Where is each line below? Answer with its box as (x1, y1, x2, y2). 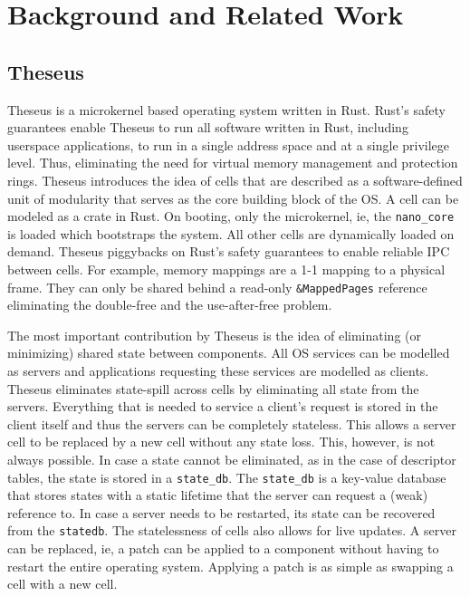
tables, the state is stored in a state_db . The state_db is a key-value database (7, 467, 446, 486)
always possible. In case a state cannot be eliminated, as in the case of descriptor (7, 449, 456, 468)
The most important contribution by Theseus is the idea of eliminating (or (7, 325, 421, 344)
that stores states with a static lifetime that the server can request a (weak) (7, 485, 428, 505)
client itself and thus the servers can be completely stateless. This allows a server (7, 414, 456, 433)
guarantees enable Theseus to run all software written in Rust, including (7, 118, 408, 137)
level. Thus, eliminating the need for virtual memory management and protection (7, 153, 458, 172)
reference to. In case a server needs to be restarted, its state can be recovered (7, 503, 436, 522)
